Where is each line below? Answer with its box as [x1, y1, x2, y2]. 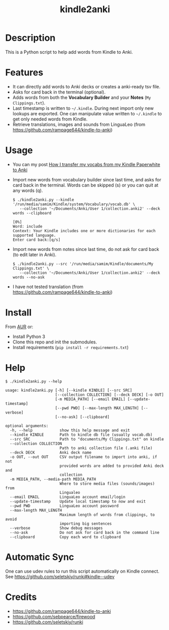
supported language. [12, 233, 56, 238]
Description [5, 32, 56, 44]
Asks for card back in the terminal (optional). [12, 89, 106, 95]
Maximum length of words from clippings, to [59, 512, 155, 517]
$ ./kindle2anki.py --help [5, 379, 62, 384]
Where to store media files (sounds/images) [59, 481, 155, 486]
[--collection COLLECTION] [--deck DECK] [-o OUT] [55, 392, 164, 397]
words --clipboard [12, 210, 52, 215]
